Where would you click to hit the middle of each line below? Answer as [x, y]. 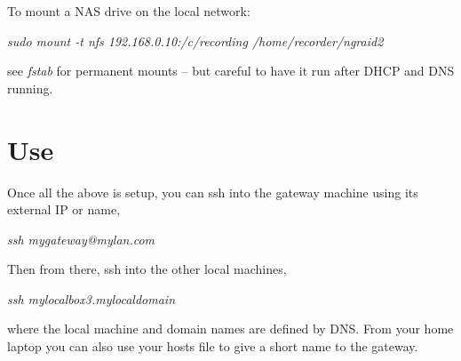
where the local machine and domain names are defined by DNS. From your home [230, 329]
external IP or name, [64, 209]
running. [30, 88]
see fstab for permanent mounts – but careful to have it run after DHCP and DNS [231, 71]
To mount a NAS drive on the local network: [129, 11]
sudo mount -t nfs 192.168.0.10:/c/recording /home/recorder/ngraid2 [195, 40]
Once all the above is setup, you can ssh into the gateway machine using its [213, 192]
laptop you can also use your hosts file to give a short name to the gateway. [213, 346]
